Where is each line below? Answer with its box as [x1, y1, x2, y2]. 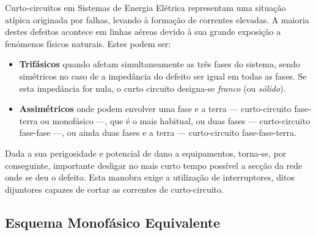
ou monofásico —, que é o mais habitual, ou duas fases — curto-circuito [40, 114, 310, 127]
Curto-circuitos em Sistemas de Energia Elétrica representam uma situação [5, 1, 286, 13]
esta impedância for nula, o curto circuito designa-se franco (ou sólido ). [19, 81, 286, 94]
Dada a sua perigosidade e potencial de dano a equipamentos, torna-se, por [5, 146, 287, 159]
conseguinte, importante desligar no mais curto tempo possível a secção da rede [5, 159, 303, 171]
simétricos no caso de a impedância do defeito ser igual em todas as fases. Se [19, 69, 307, 82]
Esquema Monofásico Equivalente [5, 212, 221, 231]
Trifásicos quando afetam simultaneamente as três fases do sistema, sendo [19, 58, 300, 70]
